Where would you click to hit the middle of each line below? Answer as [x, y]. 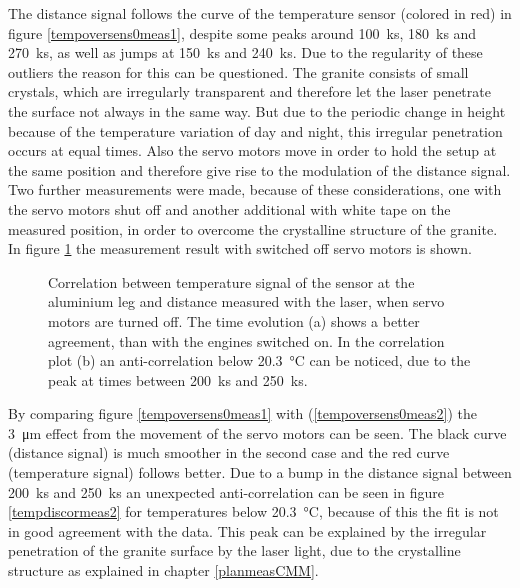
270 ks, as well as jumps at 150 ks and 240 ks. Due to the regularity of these [245, 52]
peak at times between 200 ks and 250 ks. [178, 379]
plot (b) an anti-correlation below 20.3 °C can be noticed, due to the [259, 360]
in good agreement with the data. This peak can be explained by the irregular [247, 530]
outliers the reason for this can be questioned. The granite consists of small [238, 71]
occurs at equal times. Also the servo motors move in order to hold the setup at [252, 150]
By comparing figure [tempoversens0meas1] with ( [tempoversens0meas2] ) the [243, 413]
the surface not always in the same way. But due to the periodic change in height [257, 110]
